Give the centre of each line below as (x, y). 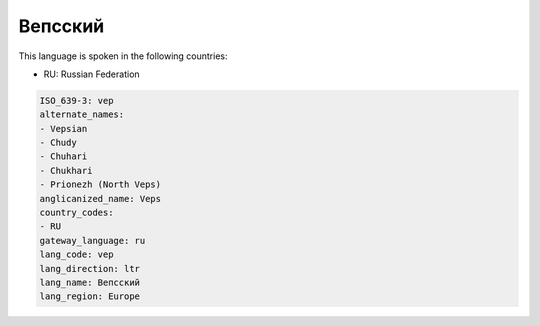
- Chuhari (63, 156)
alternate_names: (82, 114)
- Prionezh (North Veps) (100, 184)
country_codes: (76, 213)
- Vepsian (63, 128)
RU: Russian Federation (91, 74)
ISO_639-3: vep (76, 100)
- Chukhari (66, 170)
